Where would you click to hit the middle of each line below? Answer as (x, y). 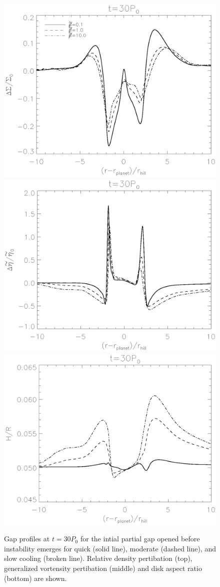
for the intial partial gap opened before (140, 539)
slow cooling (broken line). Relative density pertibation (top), (98, 558)
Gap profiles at (27, 539)
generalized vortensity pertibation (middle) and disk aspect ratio (103, 568)
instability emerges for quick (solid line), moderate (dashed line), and (110, 548)
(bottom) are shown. (35, 578)
